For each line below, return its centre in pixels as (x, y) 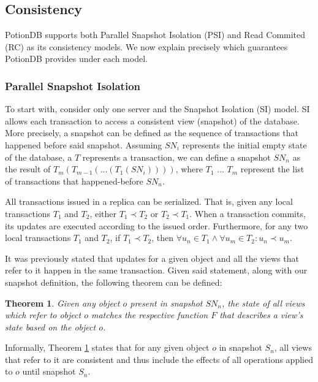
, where (189, 169)
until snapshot (49, 371)
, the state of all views (263, 303)
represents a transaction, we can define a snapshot (176, 157)
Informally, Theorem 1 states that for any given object (107, 347)
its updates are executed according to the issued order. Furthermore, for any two (157, 225)
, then (163, 238)
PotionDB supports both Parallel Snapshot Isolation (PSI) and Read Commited (155, 35)
